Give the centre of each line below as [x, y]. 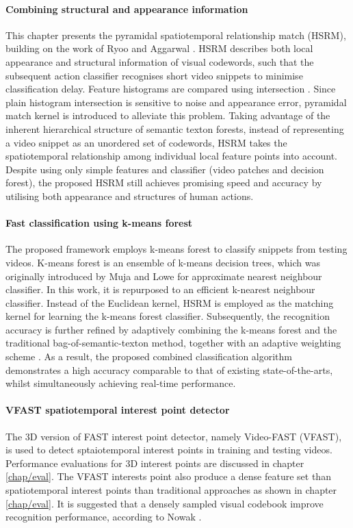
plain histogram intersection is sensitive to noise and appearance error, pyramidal [176, 102]
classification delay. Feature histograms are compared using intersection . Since [171, 89]
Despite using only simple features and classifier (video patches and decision [165, 169]
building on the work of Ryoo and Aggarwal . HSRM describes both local [159, 48]
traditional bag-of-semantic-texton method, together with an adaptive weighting [173, 343]
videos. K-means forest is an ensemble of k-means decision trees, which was [163, 262]
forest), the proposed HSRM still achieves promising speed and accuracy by [164, 183]
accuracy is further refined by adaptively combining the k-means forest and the [171, 329]
